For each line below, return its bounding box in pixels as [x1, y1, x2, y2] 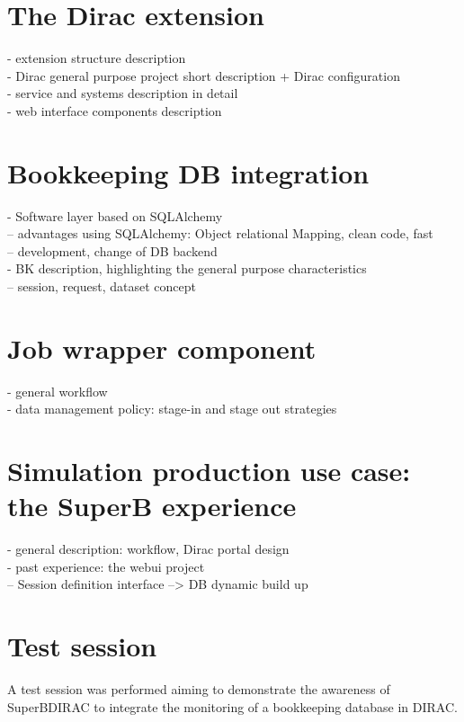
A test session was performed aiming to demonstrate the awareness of [7, 680, 390, 699]
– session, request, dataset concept [7, 277, 196, 295]
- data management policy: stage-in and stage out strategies [7, 399, 337, 418]
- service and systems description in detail [7, 84, 238, 103]
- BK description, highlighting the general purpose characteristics [7, 259, 367, 278]
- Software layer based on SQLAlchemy [7, 206, 223, 225]
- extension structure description [7, 49, 186, 67]
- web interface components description [7, 101, 222, 120]
